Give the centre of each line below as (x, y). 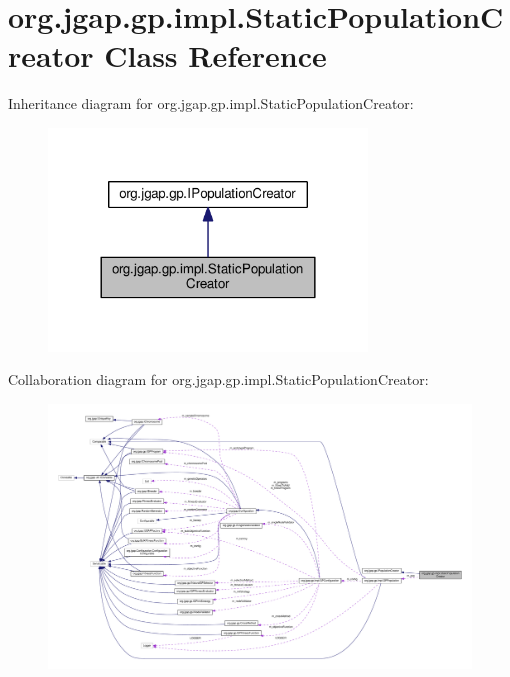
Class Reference (215, 55)
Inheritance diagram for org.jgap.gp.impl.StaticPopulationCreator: (211, 103)
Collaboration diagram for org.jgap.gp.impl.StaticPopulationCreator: (218, 379)
